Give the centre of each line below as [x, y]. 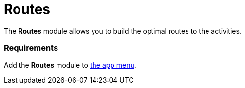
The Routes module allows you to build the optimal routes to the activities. [123, 31]
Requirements [31, 48]
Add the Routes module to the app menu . [70, 65]
